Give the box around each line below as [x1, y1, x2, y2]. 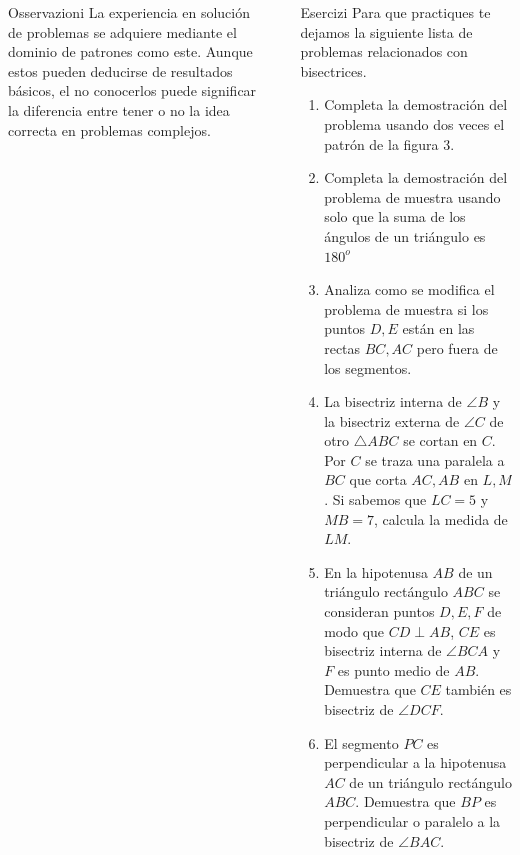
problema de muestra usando [324, 186, 501, 207]
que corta [349, 469, 407, 490]
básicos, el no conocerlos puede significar [8, 80, 257, 101]
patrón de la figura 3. [324, 133, 455, 154]
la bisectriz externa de [324, 410, 460, 431]
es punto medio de [337, 659, 450, 680]
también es [445, 679, 512, 700]
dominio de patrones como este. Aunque [8, 41, 253, 62]
